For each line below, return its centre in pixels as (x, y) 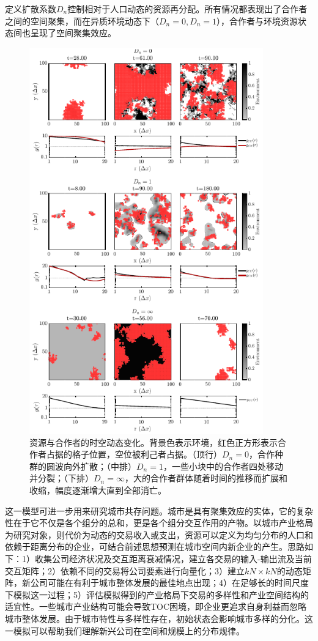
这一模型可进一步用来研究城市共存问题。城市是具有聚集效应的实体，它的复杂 (159, 510)
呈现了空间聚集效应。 (73, 33)
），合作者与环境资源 (257, 20)
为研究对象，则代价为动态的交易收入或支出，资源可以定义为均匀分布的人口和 (159, 534)
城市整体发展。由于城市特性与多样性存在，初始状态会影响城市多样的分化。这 (159, 618)
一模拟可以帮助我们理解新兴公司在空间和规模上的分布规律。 (125, 630)
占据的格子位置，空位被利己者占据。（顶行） (134, 454)
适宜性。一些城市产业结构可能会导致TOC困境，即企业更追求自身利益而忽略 (156, 606)
